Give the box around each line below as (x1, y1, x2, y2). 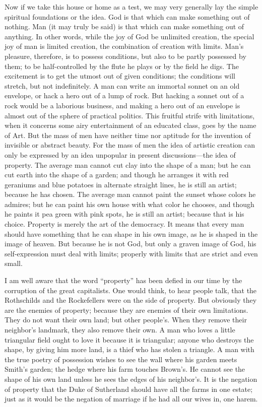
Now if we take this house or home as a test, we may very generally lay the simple (5, 2, 258, 12)
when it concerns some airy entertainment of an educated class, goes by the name (5, 120, 256, 130)
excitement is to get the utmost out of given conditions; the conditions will (5, 71, 236, 81)
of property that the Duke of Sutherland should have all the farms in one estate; (5, 383, 253, 394)
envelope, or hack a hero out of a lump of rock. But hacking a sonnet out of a (5, 90, 244, 101)
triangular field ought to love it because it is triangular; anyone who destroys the (5, 334, 254, 345)
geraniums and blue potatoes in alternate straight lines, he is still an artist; (5, 179, 237, 189)
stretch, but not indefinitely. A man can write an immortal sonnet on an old (5, 80, 240, 91)
